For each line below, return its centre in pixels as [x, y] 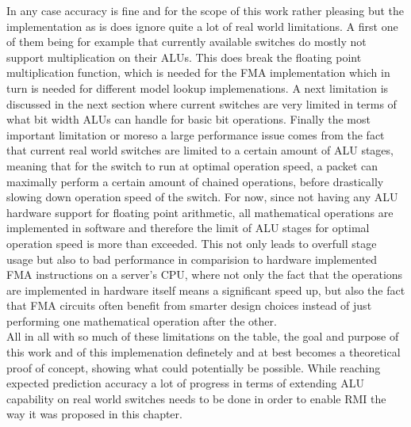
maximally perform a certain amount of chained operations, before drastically [195, 181]
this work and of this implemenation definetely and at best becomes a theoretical [204, 352]
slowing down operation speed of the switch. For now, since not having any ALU [202, 197]
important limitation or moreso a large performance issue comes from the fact [196, 134]
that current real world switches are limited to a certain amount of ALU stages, [200, 150]
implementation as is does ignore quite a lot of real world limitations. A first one [202, 26]
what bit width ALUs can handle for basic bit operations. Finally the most [188, 119]
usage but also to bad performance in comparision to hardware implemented [192, 259]
